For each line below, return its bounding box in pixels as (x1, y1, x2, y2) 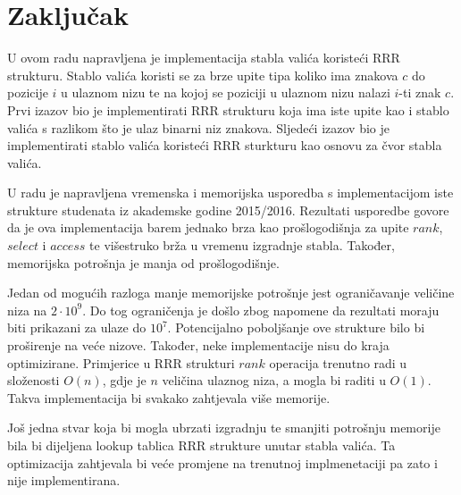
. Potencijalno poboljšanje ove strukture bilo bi (167, 318, 425, 337)
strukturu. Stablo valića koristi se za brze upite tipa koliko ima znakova (7, 65, 398, 84)
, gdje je (102, 371, 147, 390)
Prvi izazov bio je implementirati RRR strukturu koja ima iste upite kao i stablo (7, 100, 449, 119)
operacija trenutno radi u (269, 353, 407, 372)
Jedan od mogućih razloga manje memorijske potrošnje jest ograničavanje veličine (7, 283, 455, 302)
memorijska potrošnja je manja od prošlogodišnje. (7, 253, 280, 272)
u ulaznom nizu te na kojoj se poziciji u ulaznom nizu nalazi (61, 83, 390, 102)
